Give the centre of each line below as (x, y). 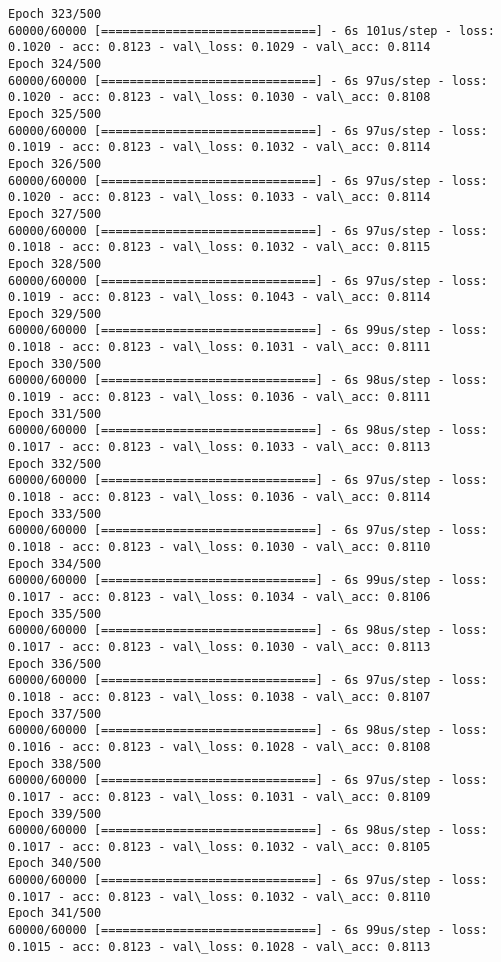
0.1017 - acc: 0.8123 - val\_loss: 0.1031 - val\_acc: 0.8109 (219, 796)
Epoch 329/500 (55, 313)
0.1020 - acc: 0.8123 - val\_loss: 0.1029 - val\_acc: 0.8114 (219, 47)
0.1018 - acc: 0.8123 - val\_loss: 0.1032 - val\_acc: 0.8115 (219, 247)
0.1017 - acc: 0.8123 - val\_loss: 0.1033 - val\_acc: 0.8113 (219, 447)
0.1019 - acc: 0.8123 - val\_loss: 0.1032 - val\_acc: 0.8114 (219, 147)
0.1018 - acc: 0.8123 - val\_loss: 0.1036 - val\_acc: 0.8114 (219, 497)
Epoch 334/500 (55, 563)
